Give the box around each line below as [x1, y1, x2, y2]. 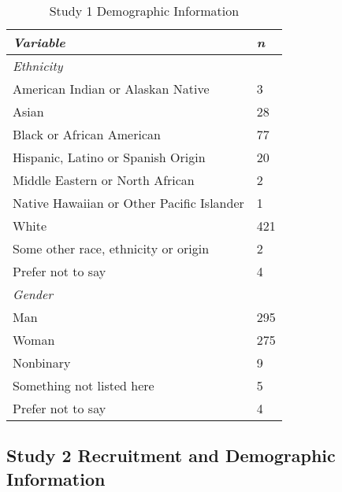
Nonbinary [13, 353, 71, 372]
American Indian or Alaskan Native [13, 80, 210, 98]
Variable [13, 33, 65, 51]
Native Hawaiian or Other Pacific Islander [13, 194, 244, 212]
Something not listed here [13, 376, 154, 394]
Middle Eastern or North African [13, 171, 195, 189]
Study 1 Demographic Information [49, 2, 240, 20]
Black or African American [13, 125, 161, 143]
